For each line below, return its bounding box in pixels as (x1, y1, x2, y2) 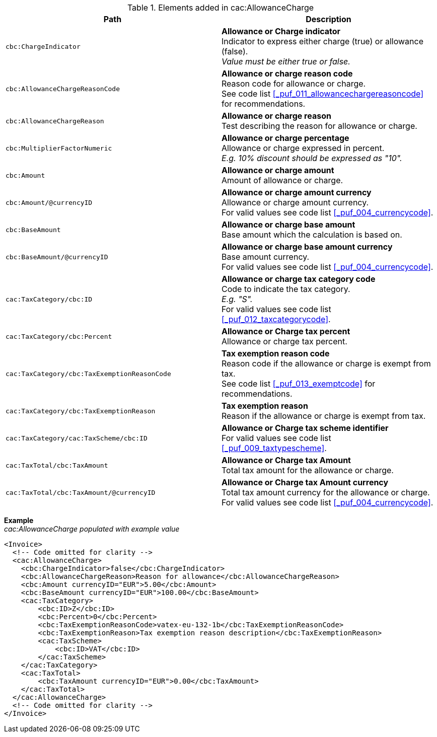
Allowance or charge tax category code (222, 274, 376, 284)
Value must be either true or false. (222, 56, 350, 66)
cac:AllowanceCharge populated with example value (4, 525, 180, 533)
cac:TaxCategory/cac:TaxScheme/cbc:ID (6, 434, 148, 442)
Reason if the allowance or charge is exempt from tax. (222, 411, 426, 421)
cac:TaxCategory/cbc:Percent (6, 332, 112, 340)
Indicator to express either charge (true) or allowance (222, 36, 423, 46)
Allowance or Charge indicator (222, 26, 341, 36)
